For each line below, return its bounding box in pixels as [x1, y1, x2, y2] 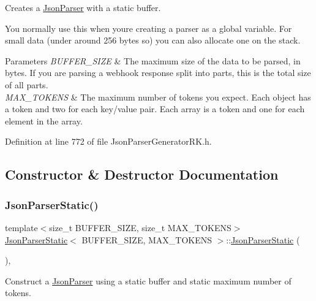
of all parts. [5, 78, 48, 91]
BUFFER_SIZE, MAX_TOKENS [81, 233, 213, 246]
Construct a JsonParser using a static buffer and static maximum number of [5, 274, 292, 287]
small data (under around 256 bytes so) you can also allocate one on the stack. [5, 34, 301, 47]
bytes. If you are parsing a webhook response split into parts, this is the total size [5, 66, 311, 79]
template [5, 221, 38, 234]
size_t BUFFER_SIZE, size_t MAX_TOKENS [49, 221, 231, 234]
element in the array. [5, 114, 83, 127]
